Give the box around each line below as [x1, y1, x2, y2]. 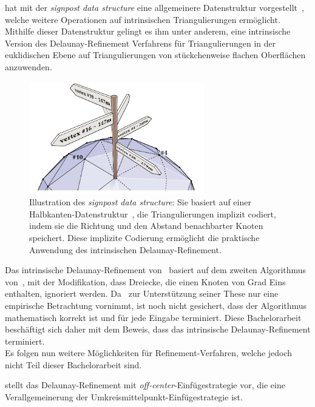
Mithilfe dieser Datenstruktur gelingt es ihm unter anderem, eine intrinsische [5, 25, 291, 38]
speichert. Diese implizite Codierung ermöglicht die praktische [29, 231, 260, 243]
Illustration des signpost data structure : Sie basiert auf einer [29, 196, 251, 208]
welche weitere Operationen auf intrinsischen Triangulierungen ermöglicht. [5, 13, 280, 25]
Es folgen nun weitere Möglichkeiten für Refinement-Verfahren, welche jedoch [5, 346, 293, 359]
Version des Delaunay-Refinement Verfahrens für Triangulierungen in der [5, 36, 276, 49]
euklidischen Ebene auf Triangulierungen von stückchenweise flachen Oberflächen [5, 48, 306, 61]
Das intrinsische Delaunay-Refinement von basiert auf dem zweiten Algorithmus [5, 263, 307, 276]
